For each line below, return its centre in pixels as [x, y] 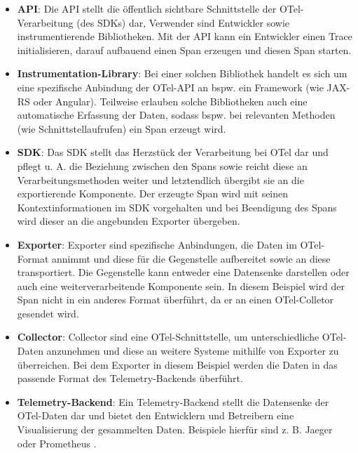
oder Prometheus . [57, 443]
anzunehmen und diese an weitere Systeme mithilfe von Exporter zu [193, 351]
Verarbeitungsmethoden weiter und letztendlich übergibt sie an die [160, 179]
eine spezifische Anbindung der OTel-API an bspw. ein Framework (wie [170, 87]
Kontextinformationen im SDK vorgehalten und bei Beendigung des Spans [177, 207]
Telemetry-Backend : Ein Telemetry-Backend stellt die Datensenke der [173, 401]
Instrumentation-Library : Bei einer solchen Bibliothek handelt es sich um [182, 73]
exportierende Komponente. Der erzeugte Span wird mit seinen [153, 193]
